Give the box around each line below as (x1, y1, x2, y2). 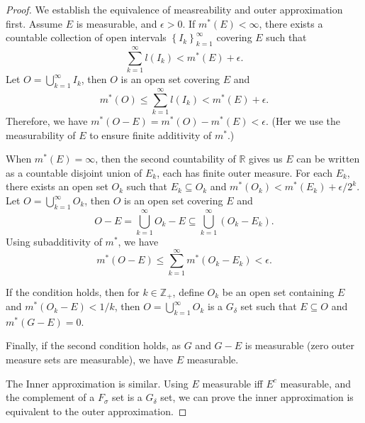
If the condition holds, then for (6, 284, 140, 299)
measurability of (6, 127, 76, 142)
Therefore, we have (6, 114, 88, 128)
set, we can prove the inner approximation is (160, 390, 354, 405)
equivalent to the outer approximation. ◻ (6, 403, 187, 418)
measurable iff (202, 375, 263, 390)
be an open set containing (222, 284, 335, 299)
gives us (249, 151, 283, 166)
